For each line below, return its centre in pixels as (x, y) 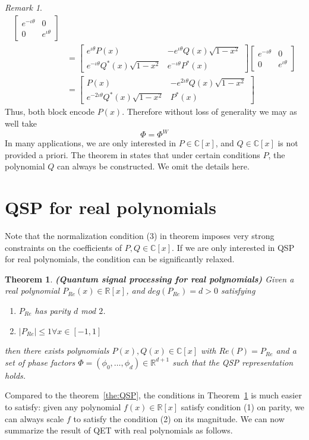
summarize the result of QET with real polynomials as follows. (119, 430)
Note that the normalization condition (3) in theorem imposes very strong (140, 236)
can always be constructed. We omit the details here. (153, 166)
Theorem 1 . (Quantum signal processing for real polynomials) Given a (149, 279)
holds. (15, 375)
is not (288, 143)
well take (21, 123)
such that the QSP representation (233, 362)
